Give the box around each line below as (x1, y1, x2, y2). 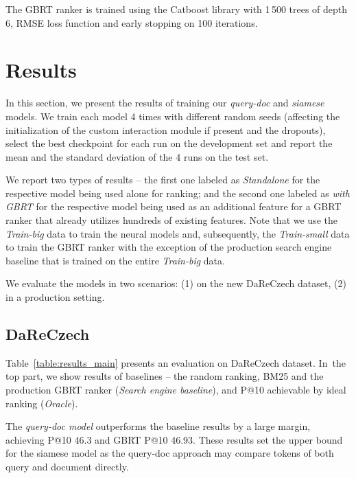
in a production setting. (5, 290, 105, 304)
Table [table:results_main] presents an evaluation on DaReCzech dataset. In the (5, 355, 346, 369)
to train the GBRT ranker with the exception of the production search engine (5, 240, 332, 254)
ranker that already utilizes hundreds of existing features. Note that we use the (5, 213, 337, 227)
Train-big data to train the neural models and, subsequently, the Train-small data (5, 226, 350, 240)
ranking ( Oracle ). (5, 396, 78, 410)
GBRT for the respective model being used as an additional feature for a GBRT (5, 199, 342, 214)
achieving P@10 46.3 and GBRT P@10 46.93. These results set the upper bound (5, 432, 343, 446)
